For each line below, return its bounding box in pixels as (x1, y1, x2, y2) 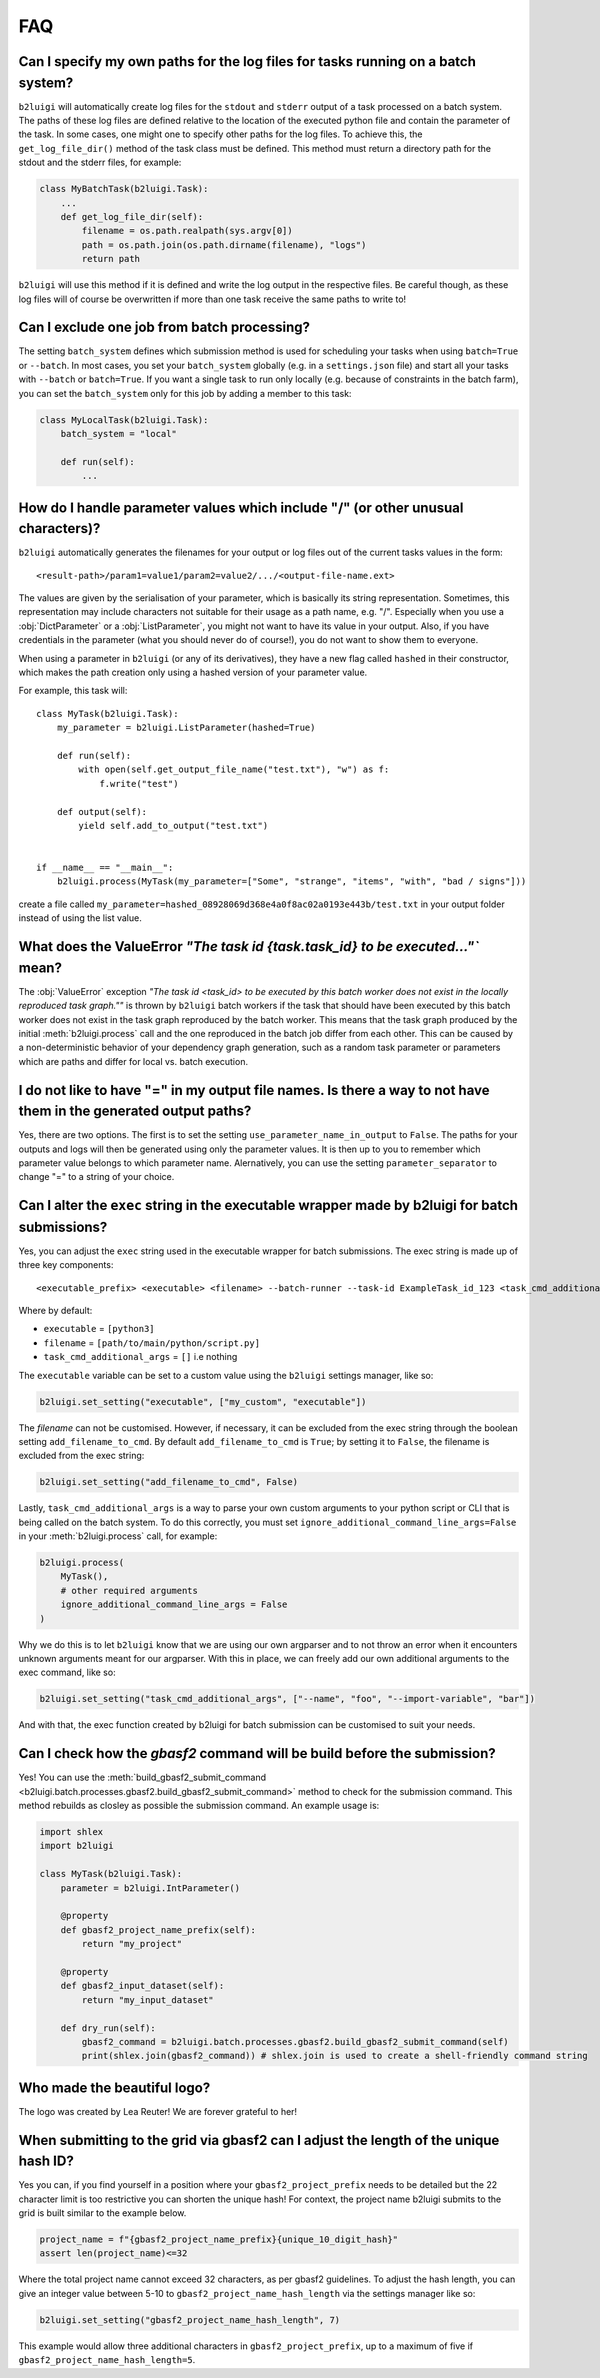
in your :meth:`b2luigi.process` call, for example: (18, 1530, 218, 1542)
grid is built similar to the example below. (18, 2207, 187, 2219)
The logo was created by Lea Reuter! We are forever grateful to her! (18, 2105, 298, 2117)
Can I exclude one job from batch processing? (18, 319, 310, 336)
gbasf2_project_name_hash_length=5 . (18, 2354, 196, 2366)
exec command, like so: (18, 1666, 116, 1679)
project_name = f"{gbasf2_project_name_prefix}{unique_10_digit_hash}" (39, 2234, 399, 2245)
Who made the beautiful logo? (18, 2079, 211, 2096)
